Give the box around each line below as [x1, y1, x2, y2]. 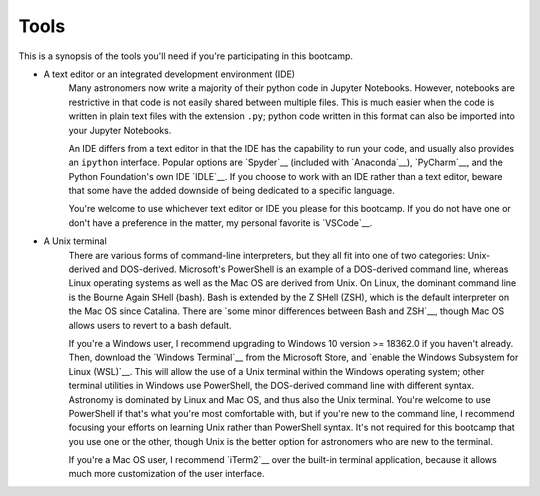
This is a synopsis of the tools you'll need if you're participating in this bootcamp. [18, 50, 354, 62]
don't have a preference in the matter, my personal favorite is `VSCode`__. [68, 216, 373, 229]
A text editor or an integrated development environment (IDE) [43, 68, 295, 80]
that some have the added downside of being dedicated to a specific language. [68, 185, 395, 197]
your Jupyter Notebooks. [68, 124, 172, 136]
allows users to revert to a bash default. [68, 319, 232, 331]
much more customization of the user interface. [68, 468, 265, 480]
